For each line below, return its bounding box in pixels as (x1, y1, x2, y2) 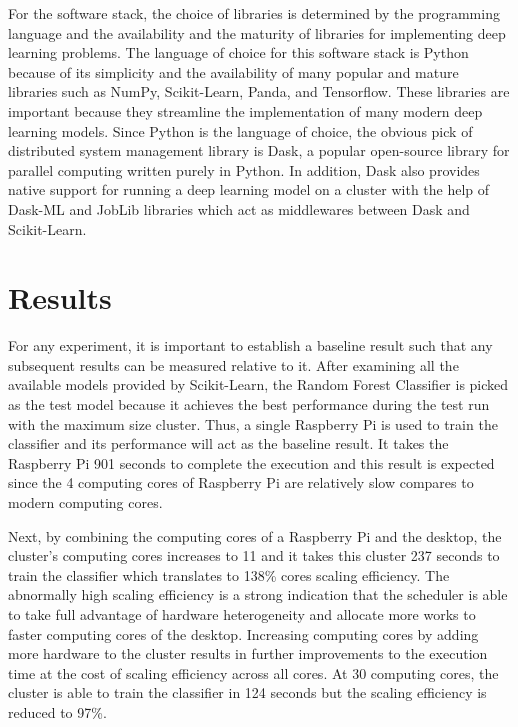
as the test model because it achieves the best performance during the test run (8, 394, 490, 415)
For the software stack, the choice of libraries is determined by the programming (8, 3, 500, 23)
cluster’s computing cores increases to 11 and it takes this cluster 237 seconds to (8, 545, 500, 566)
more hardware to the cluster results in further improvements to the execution (8, 643, 488, 664)
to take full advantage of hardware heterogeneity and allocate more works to (8, 603, 476, 624)
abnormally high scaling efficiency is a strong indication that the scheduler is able (8, 584, 508, 605)
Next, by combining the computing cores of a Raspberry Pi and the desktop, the (8, 525, 502, 546)
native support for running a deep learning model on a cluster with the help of (8, 179, 490, 200)
